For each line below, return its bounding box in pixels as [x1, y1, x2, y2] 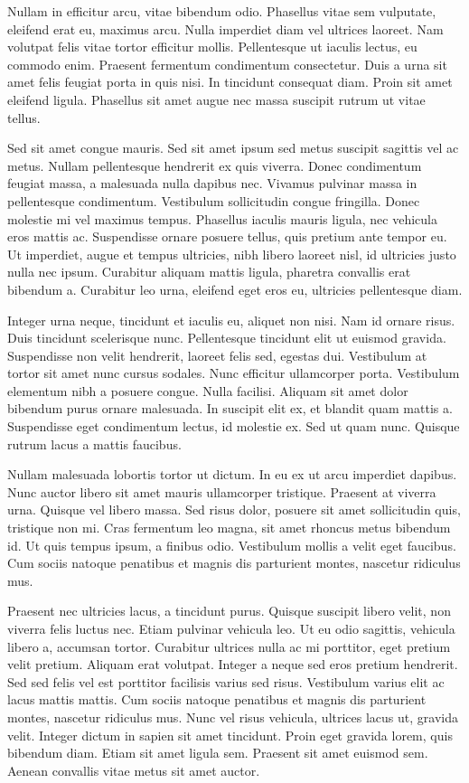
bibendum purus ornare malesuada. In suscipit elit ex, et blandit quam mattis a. [7, 399, 453, 418]
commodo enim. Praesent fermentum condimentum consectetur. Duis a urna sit [7, 54, 447, 73]
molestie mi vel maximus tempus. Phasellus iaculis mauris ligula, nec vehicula [7, 209, 437, 228]
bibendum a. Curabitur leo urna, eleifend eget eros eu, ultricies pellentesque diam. [7, 279, 463, 298]
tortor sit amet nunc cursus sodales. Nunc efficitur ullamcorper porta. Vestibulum [7, 363, 460, 382]
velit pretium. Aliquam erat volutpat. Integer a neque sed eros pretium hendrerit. [7, 655, 458, 674]
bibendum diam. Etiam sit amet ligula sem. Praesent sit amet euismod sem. [7, 743, 428, 762]
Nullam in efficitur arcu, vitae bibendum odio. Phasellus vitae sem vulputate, [7, 2, 436, 20]
